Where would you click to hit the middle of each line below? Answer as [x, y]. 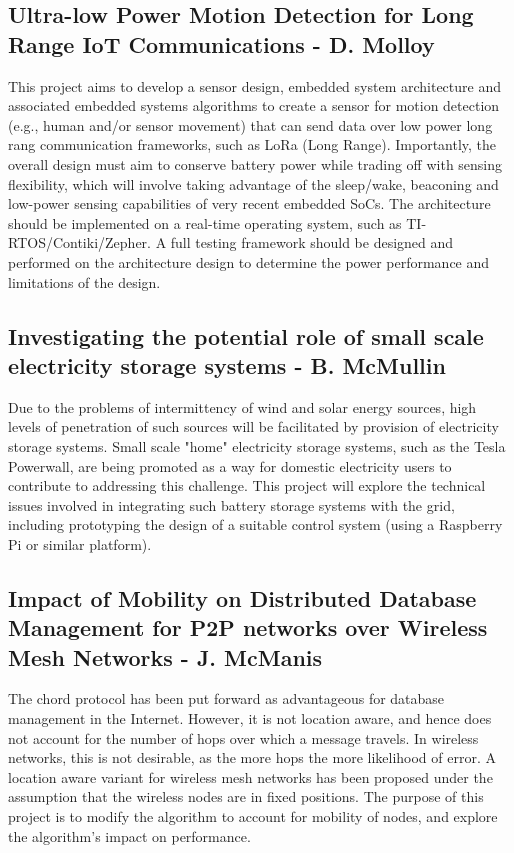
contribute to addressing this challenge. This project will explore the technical [247, 485]
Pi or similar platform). [80, 543]
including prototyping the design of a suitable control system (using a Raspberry [255, 524]
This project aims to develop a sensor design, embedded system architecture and [254, 85]
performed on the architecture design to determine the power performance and [249, 261]
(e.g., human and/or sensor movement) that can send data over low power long [250, 124]
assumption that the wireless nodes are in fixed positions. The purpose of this [246, 796]
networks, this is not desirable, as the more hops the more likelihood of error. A [252, 757]
